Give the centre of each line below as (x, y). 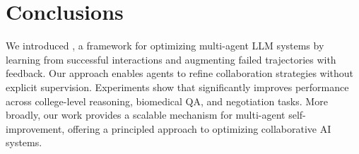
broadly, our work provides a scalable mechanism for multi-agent (146, 115)
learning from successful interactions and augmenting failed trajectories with (171, 59)
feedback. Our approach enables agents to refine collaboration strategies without (180, 73)
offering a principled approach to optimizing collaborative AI (199, 128)
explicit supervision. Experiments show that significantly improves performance (177, 87)
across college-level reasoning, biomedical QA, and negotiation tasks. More (167, 101)
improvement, (35, 128)
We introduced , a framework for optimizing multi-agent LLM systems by (165, 46)
